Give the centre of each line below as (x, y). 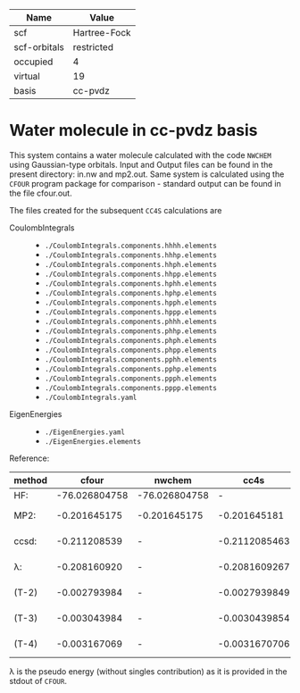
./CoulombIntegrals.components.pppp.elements (130, 388)
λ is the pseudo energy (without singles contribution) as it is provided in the (148, 671)
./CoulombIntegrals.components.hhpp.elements (130, 274)
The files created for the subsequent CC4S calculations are (116, 210)
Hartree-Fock (102, 33)
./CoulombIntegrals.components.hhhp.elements (130, 255)
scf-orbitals (39, 47)
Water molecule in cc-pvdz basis (133, 131)
